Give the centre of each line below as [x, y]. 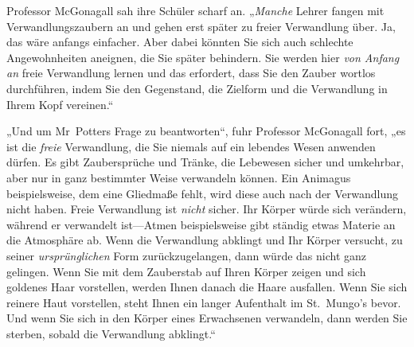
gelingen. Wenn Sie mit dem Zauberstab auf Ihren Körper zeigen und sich [186, 271]
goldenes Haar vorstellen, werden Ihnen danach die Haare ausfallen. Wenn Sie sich [207, 287]
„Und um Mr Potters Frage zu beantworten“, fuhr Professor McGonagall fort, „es [206, 131]
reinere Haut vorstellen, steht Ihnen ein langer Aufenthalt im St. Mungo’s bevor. [204, 302]
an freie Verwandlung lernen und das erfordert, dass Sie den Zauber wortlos [191, 73]
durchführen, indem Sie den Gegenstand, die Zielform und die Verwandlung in [197, 88]
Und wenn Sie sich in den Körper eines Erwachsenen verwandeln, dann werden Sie [207, 318]
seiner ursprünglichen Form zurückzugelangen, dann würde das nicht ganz [187, 255]
